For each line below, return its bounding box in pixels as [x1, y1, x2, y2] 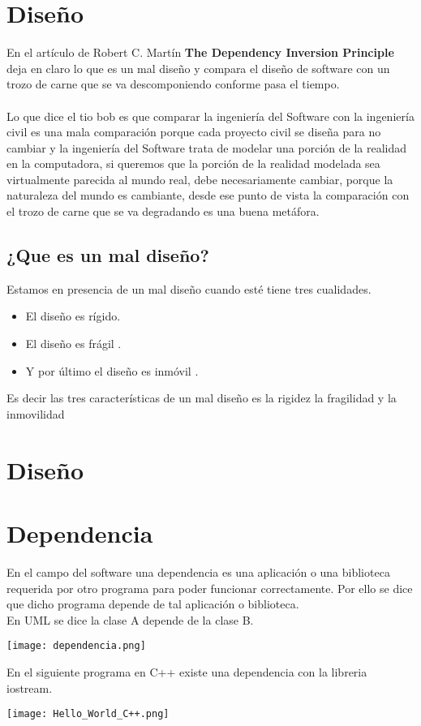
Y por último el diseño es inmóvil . [25, 362, 199, 379]
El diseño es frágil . [25, 335, 122, 352]
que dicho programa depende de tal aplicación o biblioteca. [6, 595, 299, 612]
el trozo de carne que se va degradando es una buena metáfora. [6, 203, 320, 220]
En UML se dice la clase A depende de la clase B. [6, 611, 254, 628]
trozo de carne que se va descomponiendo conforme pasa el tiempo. [6, 75, 340, 92]
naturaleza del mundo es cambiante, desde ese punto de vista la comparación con [6, 187, 410, 204]
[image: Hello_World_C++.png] [6, 708, 170, 720]
